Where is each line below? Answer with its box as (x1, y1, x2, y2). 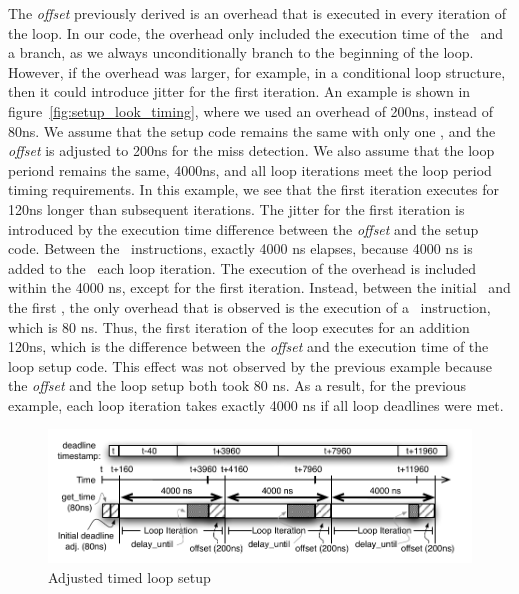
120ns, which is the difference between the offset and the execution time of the (8, 336, 489, 357)
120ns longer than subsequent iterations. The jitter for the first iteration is (8, 198, 465, 219)
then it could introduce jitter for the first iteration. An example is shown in (8, 81, 471, 102)
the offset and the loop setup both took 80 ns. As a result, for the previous (8, 375, 467, 396)
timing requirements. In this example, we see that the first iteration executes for (8, 179, 499, 200)
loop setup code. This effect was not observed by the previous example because (8, 355, 492, 376)
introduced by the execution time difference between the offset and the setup (8, 218, 479, 239)
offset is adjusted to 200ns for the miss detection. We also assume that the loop (8, 140, 495, 161)
